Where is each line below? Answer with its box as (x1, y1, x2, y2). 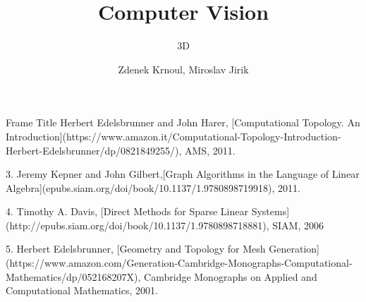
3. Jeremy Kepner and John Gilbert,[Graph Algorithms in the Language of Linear (6, 167, 360, 181)
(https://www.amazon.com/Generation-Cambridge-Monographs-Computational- (6, 255, 353, 270)
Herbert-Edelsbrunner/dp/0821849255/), (6, 143, 182, 157)
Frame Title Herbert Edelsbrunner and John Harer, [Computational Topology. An (6, 115, 360, 130)
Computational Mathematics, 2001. (6, 283, 158, 298)
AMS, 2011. (185, 143, 236, 157)
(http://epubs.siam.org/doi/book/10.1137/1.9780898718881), (6, 217, 269, 232)
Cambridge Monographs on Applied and (144, 269, 317, 284)
